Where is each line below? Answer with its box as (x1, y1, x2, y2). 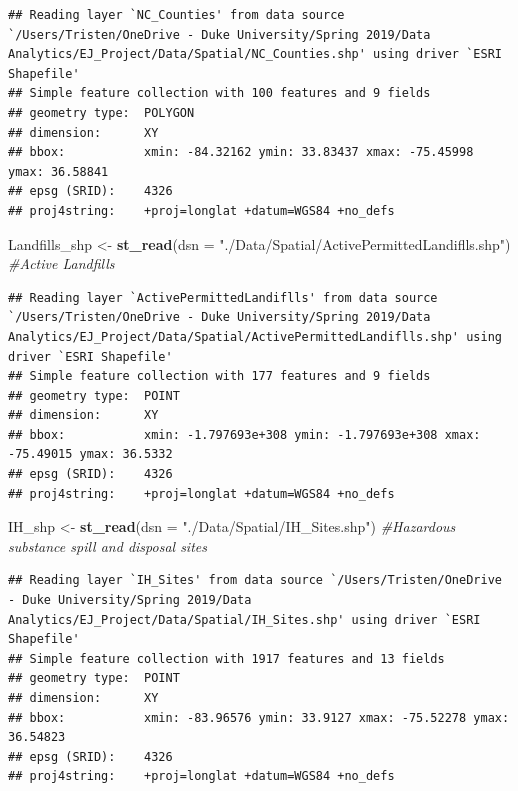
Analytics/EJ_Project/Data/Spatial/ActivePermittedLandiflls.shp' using (8, 329, 502, 344)
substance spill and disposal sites (8, 535, 207, 556)
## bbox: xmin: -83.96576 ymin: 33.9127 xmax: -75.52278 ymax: (8, 710, 510, 725)
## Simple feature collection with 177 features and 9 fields (8, 369, 431, 384)
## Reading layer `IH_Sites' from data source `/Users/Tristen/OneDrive (8, 573, 502, 588)
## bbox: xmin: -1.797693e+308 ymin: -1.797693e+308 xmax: (8, 427, 481, 442)
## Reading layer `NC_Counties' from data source (8, 8, 345, 22)
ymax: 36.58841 (8, 164, 109, 179)
